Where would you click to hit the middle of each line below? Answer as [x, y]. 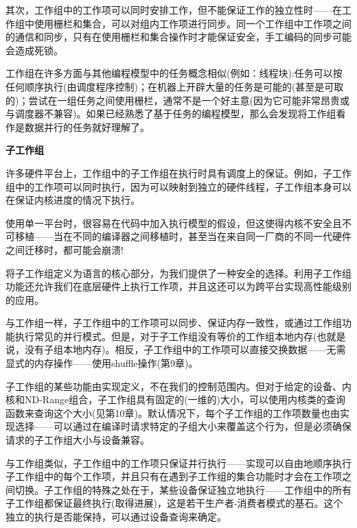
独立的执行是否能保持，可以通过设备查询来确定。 [116, 516]
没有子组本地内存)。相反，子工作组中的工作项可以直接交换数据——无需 [185, 349]
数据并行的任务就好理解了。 [87, 127]
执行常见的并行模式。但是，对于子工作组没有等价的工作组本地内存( [166, 336]
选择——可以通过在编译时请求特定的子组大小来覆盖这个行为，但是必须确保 [183, 426]
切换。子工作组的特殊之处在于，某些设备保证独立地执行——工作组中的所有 [183, 489]
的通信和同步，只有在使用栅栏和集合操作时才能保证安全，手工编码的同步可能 [178, 37]
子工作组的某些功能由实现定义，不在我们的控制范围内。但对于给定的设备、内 [178, 386]
